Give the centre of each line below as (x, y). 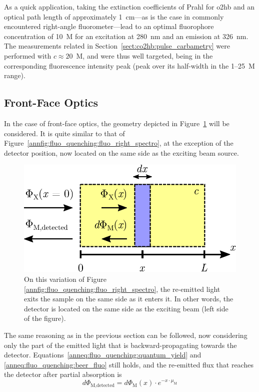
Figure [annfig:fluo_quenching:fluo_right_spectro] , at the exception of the (119, 143)
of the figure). (45, 318)
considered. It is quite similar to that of (64, 133)
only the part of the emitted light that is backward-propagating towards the (120, 345)
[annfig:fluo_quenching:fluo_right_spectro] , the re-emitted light (122, 289)
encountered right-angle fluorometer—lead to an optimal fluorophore (109, 26)
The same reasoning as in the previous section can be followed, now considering (126, 335)
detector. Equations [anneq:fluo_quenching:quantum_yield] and (103, 355)
